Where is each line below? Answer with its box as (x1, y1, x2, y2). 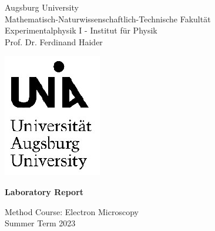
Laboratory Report (5, 185, 84, 197)
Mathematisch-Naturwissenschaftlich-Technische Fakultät (5, 12, 211, 25)
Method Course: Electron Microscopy (5, 205, 139, 217)
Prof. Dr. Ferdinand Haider (5, 35, 103, 48)
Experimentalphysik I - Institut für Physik (5, 24, 157, 36)
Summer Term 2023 (5, 217, 76, 229)
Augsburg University (5, 1, 79, 13)
